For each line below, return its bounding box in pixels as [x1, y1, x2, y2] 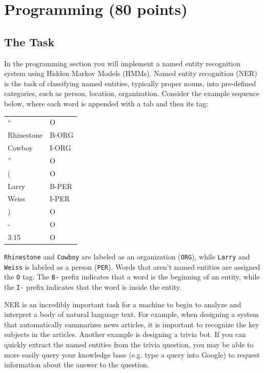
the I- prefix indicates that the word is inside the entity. [4, 281, 181, 292]
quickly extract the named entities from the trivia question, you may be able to [4, 339, 254, 349]
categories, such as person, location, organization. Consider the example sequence [4, 88, 259, 99]
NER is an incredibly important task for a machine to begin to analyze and [4, 299, 241, 309]
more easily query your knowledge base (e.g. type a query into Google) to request [4, 349, 260, 360]
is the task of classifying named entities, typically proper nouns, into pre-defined [4, 78, 256, 88]
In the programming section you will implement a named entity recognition [4, 58, 241, 68]
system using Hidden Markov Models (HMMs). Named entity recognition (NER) [4, 68, 257, 79]
